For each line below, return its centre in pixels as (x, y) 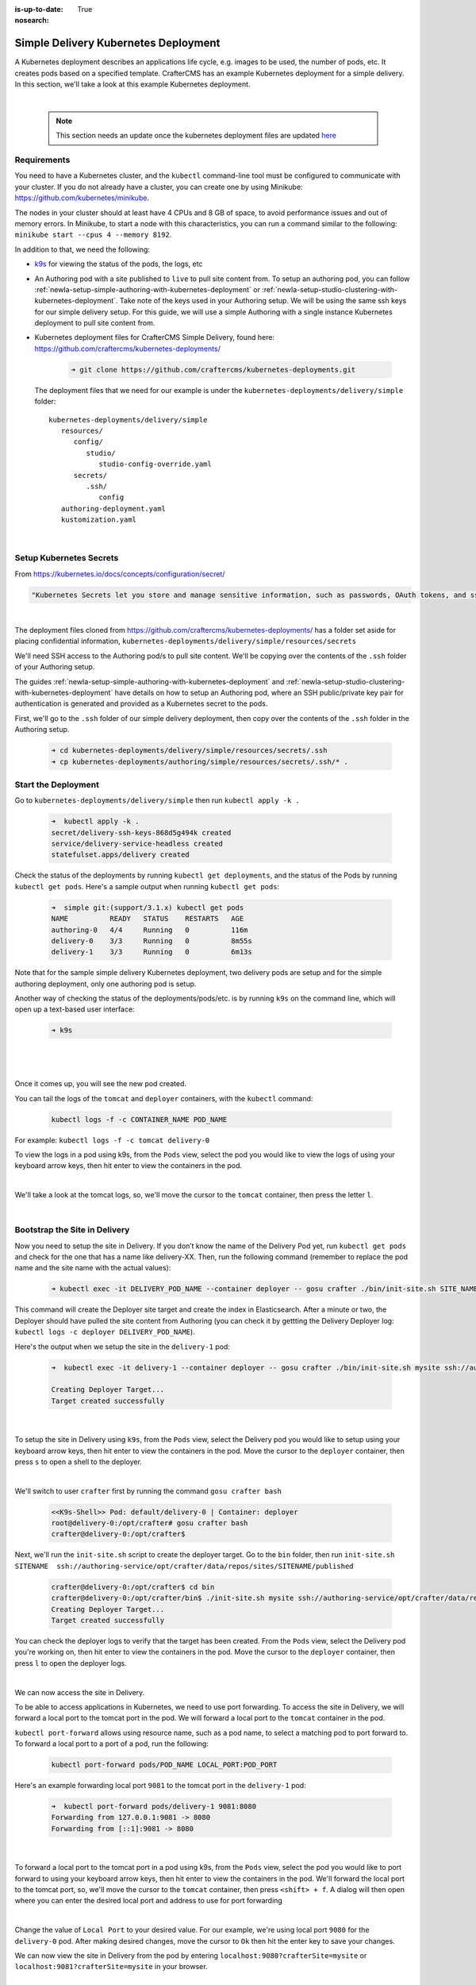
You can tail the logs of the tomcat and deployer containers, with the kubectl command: (164, 1098)
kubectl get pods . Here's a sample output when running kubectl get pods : (147, 886)
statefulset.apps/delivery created (120, 855)
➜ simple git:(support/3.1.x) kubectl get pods (148, 908)
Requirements (42, 160)
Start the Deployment (57, 784)
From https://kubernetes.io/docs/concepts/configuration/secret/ (120, 574)
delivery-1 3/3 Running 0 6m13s (152, 952)
